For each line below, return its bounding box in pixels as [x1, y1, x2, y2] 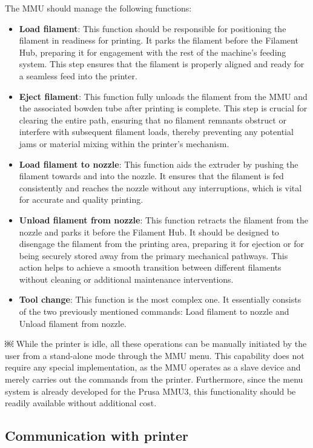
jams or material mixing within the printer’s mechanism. [19, 137, 229, 150]
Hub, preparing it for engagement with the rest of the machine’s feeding [19, 45, 286, 58]
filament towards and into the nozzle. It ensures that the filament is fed [19, 170, 284, 182]
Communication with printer [5, 426, 188, 445]
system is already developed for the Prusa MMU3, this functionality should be [5, 384, 296, 397]
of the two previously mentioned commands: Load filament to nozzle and [19, 305, 289, 318]
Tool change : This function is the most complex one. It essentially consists [19, 293, 301, 306]
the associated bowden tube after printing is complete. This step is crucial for [19, 102, 308, 114]
